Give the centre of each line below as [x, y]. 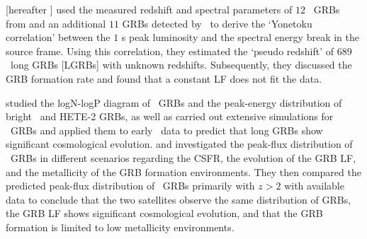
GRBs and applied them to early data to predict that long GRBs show [166, 130]
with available [314, 186]
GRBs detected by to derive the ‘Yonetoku [217, 23]
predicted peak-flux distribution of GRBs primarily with [130, 186]
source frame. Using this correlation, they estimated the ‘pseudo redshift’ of [170, 51]
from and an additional [56, 23]
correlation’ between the [58, 37]
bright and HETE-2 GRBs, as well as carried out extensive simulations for [170, 116]
